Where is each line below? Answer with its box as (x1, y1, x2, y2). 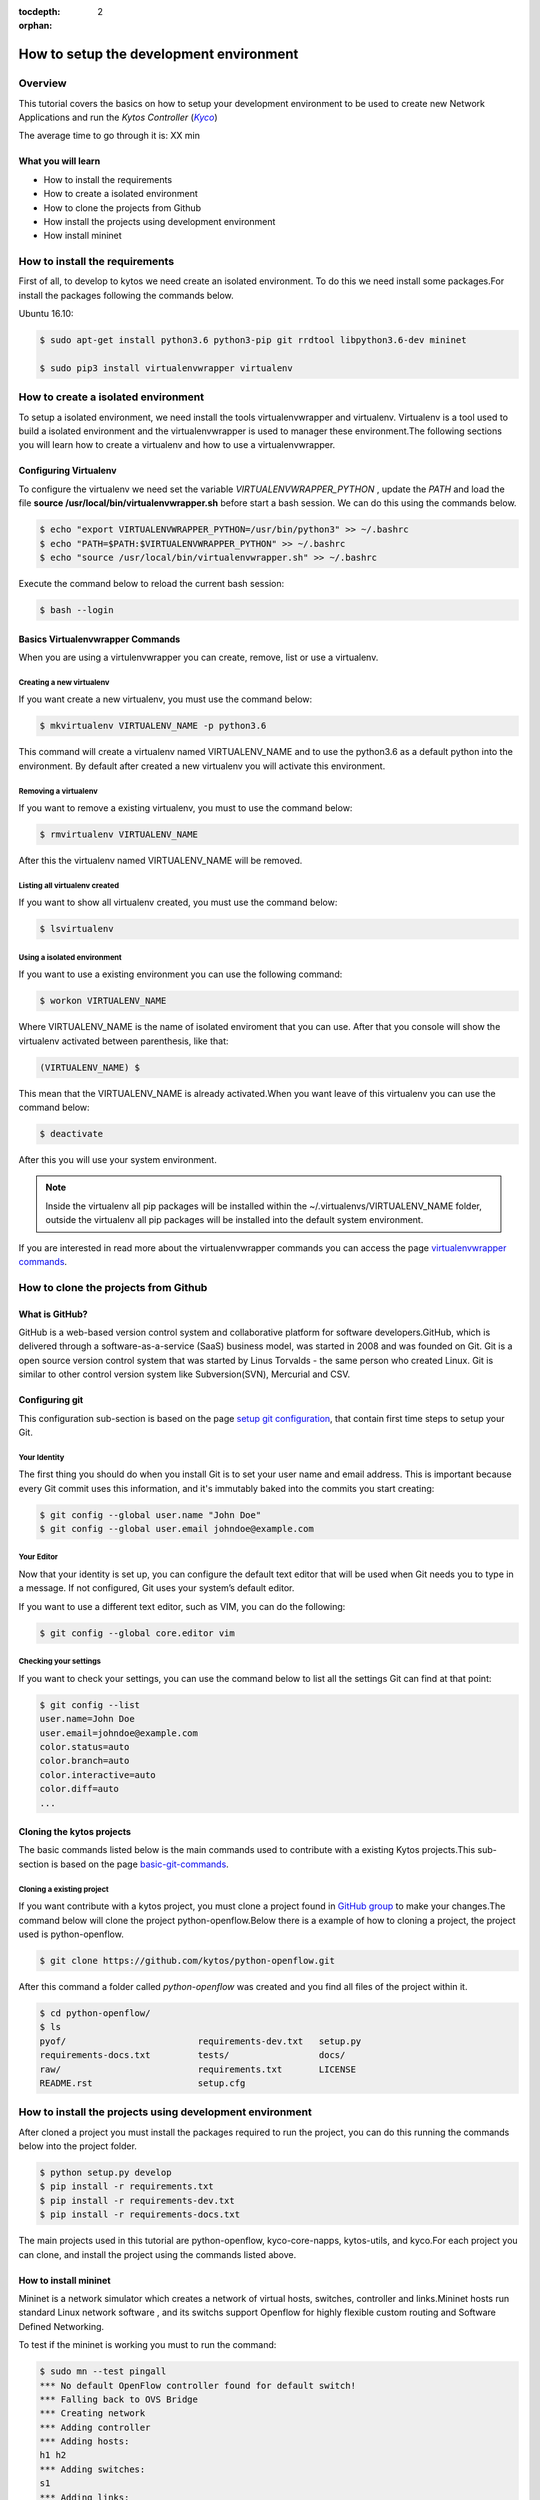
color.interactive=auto (39, 1769, 157, 1780)
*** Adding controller (39, 2421, 151, 2433)
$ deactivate (39, 1128, 104, 1140)
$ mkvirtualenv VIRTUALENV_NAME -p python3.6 (39, 720, 267, 732)
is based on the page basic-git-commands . (51, 1858, 229, 1870)
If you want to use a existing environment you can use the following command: (18, 968, 343, 980)
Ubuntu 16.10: (18, 308, 74, 320)
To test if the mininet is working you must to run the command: (18, 2339, 277, 2351)
